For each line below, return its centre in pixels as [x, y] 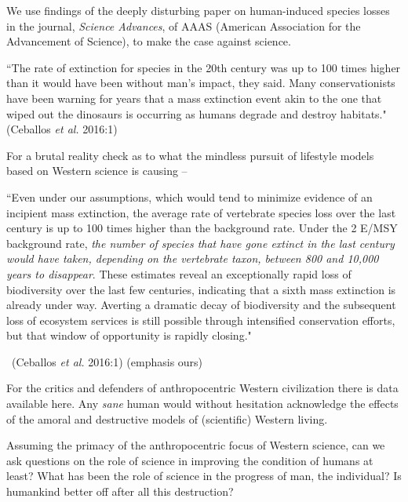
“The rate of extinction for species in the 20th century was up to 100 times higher [204, 67]
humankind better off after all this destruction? [120, 491]
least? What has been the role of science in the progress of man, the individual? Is [204, 476]
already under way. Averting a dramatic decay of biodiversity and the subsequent [201, 305]
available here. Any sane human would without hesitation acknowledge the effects [202, 404]
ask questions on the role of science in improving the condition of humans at [190, 460]
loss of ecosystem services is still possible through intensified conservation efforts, [201, 320]
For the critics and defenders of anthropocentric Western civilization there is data [202, 388]
